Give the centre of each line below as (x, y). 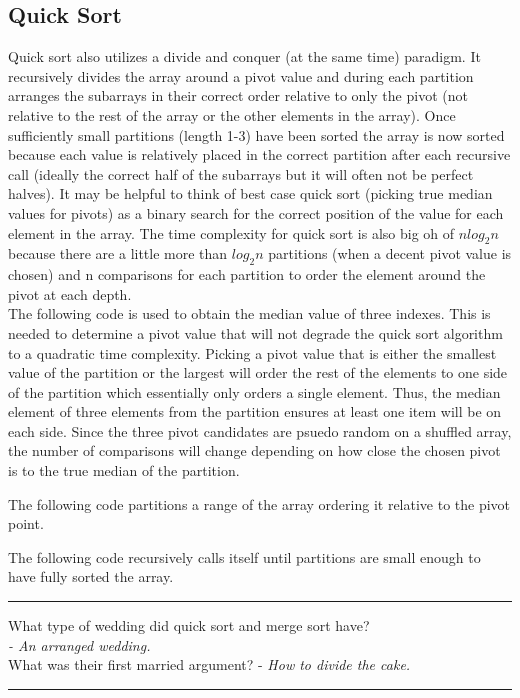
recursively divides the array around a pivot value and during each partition (241, 75)
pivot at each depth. (70, 293)
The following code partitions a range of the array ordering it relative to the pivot (259, 503)
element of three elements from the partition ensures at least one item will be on (255, 411)
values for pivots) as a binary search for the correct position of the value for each (256, 212)
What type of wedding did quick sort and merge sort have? (189, 625)
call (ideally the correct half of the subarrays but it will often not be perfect (241, 173)
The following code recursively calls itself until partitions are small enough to (244, 556)
